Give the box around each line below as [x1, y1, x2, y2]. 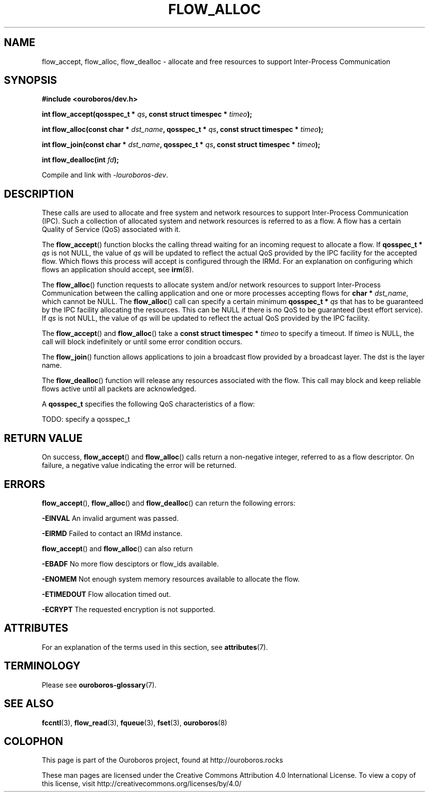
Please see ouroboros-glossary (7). [42, 680, 157, 689]
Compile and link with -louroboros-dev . [42, 171, 168, 180]
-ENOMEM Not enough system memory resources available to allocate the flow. [42, 574, 300, 583]
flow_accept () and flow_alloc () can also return [42, 544, 193, 553]
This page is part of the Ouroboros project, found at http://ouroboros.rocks [42, 756, 283, 765]
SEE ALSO [4, 697, 54, 710]
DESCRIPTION [4, 187, 74, 200]
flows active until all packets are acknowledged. [42, 385, 196, 393]
